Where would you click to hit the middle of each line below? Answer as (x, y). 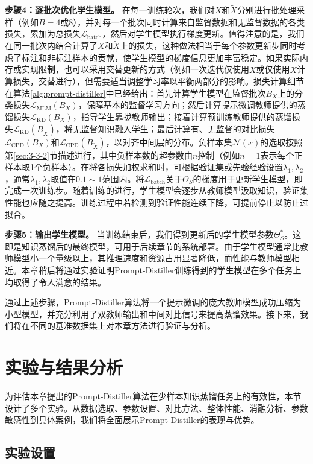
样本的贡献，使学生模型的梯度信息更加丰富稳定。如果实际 (186, 57)
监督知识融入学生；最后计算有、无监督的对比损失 (178, 128)
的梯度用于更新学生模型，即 (248, 178)
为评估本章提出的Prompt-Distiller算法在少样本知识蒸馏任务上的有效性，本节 (153, 396)
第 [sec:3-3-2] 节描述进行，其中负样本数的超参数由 (99, 155)
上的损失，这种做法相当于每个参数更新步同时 (209, 46)
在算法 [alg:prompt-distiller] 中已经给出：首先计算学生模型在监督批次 (135, 93)
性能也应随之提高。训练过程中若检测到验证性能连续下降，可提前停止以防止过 (156, 202)
